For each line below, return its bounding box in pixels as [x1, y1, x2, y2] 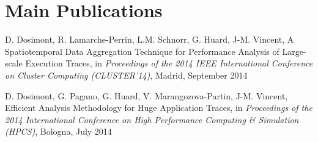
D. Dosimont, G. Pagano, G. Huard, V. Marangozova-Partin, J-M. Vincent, [5, 89, 288, 102]
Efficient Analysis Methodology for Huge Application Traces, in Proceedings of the [5, 101, 312, 114]
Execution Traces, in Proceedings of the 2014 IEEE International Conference [25, 57, 313, 69]
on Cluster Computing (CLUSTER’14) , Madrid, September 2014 [5, 68, 248, 81]
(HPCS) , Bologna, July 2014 [5, 125, 112, 138]
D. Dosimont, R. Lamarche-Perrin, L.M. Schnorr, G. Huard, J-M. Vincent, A [5, 33, 294, 46]
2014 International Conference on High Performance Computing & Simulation [5, 113, 299, 126]
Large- [282, 44, 306, 57]
